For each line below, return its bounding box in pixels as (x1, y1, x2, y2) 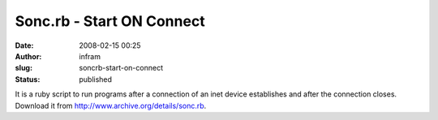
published (79, 74, 113, 84)
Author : (15, 51, 42, 61)
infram (79, 51, 101, 61)
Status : (15, 74, 41, 84)
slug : (15, 63, 32, 73)
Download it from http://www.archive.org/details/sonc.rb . (15, 101, 207, 110)
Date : (15, 41, 34, 50)
